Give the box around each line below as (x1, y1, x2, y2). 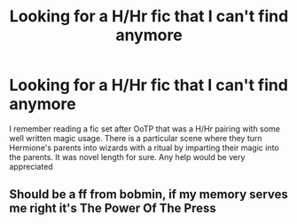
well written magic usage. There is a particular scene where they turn (9, 132, 263, 143)
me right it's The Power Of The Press (9, 201, 217, 216)
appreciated (9, 161, 53, 172)
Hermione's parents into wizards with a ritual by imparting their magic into (9, 142, 279, 153)
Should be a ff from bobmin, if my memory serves (9, 187, 288, 202)
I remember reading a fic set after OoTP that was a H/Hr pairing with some (9, 123, 281, 134)
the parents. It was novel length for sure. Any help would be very (9, 151, 246, 162)
